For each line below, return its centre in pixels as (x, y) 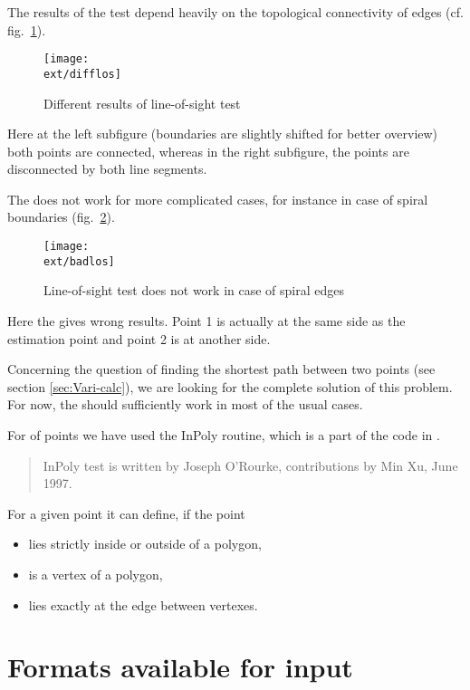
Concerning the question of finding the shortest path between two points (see (221, 369)
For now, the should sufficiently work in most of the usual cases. (185, 404)
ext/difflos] (82, 74)
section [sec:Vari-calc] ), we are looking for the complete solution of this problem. (230, 386)
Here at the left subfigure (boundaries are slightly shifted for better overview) (223, 134)
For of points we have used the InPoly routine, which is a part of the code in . (224, 434)
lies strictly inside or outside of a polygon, (145, 544)
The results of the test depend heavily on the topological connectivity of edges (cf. (235, 12)
